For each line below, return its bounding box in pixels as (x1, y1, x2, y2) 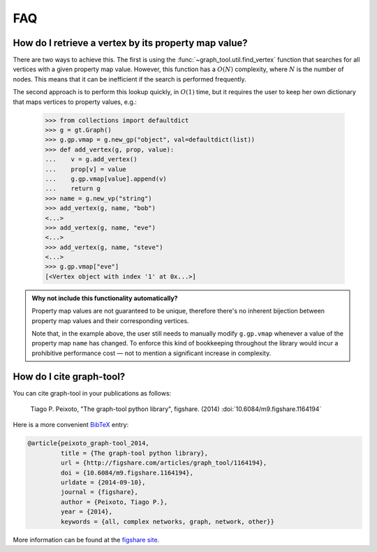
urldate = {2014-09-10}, (60, 479, 146, 486)
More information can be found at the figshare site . (13, 535, 160, 544)
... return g (45, 185, 101, 193)
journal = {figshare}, (60, 488, 139, 496)
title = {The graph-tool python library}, (60, 449, 209, 457)
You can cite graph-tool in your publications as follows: (13, 389, 172, 397)
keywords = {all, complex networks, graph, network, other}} (60, 517, 275, 525)
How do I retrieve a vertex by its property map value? (13, 37, 248, 49)
